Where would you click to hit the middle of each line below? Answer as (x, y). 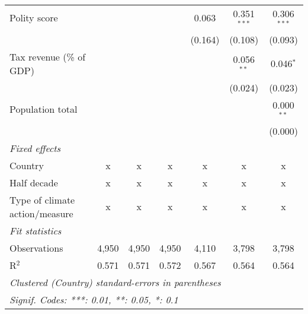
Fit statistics (36, 230)
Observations (36, 248)
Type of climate (42, 199)
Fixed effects (35, 148)
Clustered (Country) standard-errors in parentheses (115, 282)
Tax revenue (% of (48, 56)
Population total (44, 109)
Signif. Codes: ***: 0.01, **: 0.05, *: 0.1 (94, 299)
